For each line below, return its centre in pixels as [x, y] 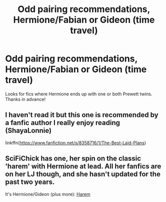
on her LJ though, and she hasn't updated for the [83, 174]
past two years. [30, 182]
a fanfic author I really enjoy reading [63, 123]
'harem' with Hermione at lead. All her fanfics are [83, 166]
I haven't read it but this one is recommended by [82, 115]
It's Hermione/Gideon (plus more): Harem [48, 194]
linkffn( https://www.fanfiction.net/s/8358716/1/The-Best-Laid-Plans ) [76, 143]
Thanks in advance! [25, 99]
